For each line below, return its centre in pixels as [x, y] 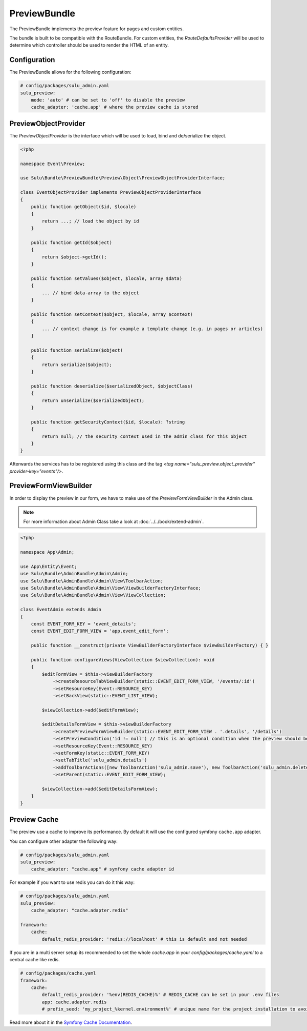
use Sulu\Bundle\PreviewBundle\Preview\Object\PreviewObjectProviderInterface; [123, 178]
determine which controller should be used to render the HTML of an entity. [89, 45]
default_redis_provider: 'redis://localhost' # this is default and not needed [144, 939]
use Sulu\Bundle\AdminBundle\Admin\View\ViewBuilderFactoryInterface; [111, 588]
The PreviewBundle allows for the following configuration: [70, 72]
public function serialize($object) [77, 350]
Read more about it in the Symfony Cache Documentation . [71, 1022]
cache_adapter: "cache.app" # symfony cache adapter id [103, 869]
